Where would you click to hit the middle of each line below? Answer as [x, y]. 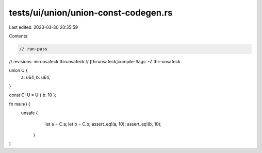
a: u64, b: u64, [36, 77]
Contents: [19, 36]
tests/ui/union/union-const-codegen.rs [91, 13]
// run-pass [33, 49]
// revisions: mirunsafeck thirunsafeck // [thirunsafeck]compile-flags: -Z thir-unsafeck [95, 61]
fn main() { [20, 104]
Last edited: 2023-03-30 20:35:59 [43, 27]
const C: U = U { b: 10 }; [33, 95]
